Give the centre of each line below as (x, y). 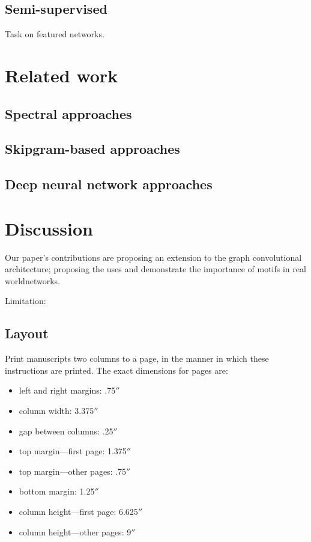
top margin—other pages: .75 (73, 471)
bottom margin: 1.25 (57, 491)
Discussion (49, 228)
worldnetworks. (32, 280)
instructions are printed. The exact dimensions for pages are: (116, 370)
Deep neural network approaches (109, 184)
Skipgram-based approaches (92, 149)
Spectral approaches (68, 113)
